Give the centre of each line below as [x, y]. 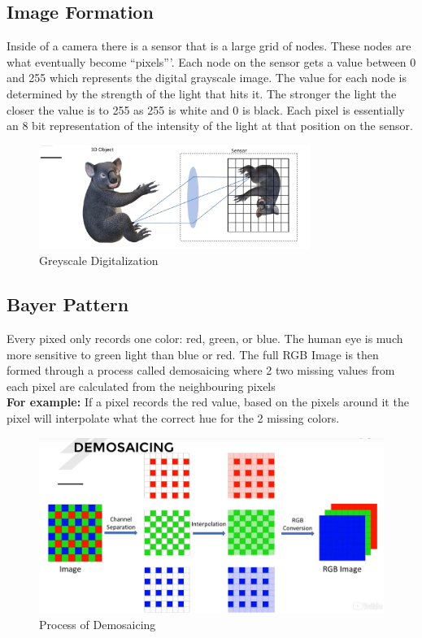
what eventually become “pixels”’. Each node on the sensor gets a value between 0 [211, 61]
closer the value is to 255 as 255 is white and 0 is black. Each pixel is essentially [206, 109]
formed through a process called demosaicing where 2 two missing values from [201, 370]
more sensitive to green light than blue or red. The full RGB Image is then [193, 354]
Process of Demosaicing [98, 624]
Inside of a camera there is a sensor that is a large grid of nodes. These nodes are [209, 46]
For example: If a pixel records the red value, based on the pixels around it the [208, 402]
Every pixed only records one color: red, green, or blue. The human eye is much [205, 339]
